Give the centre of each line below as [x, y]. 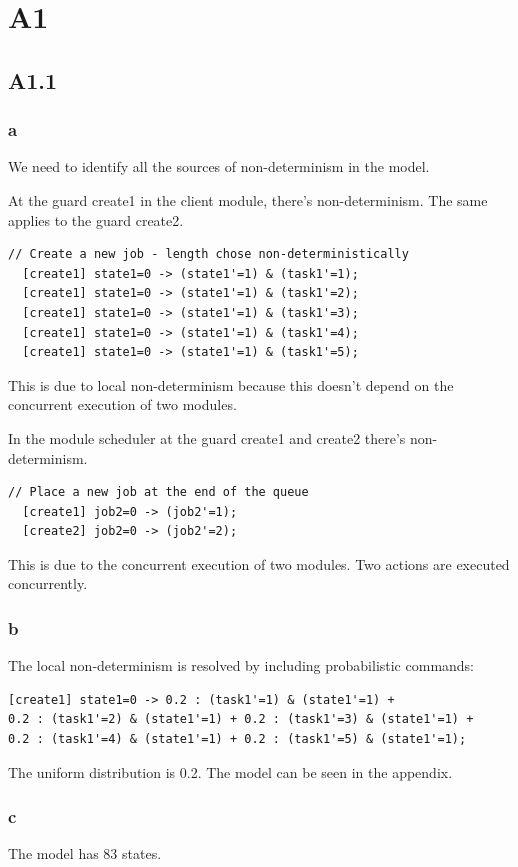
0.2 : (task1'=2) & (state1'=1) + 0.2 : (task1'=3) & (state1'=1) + [241, 719]
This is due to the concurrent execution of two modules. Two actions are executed [259, 563]
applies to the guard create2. [96, 219]
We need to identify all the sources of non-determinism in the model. [219, 166]
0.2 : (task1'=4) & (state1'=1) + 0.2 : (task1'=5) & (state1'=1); [237, 739]
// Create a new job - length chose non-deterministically [208, 254]
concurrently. [48, 583]
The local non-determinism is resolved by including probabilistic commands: [241, 665]
